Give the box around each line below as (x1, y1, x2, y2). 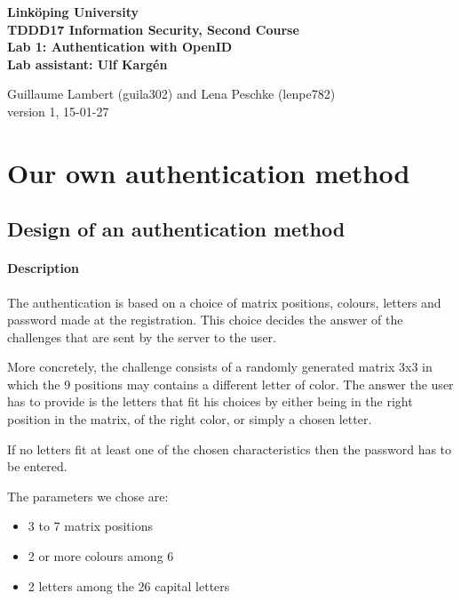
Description (7, 259, 80, 277)
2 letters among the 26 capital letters (28, 576, 230, 595)
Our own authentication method (7, 154, 410, 190)
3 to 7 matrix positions (28, 517, 153, 535)
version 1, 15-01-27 (7, 101, 109, 120)
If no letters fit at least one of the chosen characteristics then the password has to (7, 439, 452, 458)
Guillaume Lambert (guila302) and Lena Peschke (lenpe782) (7, 84, 336, 103)
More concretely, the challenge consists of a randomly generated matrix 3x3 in (7, 357, 433, 376)
